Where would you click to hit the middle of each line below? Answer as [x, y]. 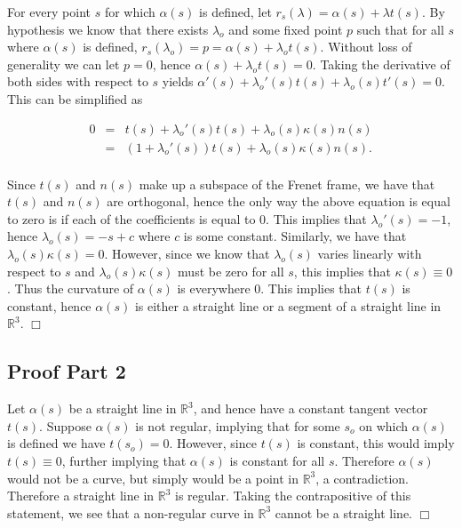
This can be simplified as [75, 98]
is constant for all [277, 460]
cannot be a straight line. [343, 512]
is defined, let [235, 12]
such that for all [400, 29]
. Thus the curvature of [71, 288]
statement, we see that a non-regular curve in [131, 512]
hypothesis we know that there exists [108, 29]
